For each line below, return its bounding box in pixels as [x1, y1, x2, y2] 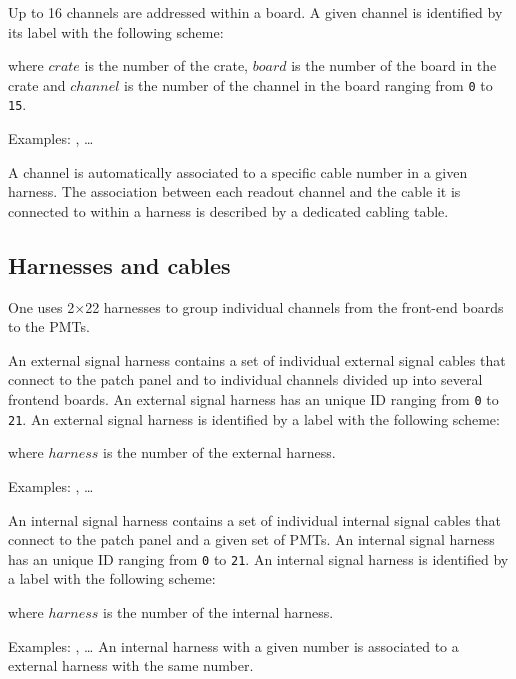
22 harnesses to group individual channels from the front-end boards [85, 296, 504, 317]
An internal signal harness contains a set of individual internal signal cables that [8, 509, 502, 530]
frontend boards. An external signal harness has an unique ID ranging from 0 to [8, 389, 499, 410]
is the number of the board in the [291, 55, 497, 76]
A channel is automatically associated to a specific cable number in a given [8, 161, 468, 182]
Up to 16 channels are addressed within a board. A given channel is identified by [8, 2, 503, 22]
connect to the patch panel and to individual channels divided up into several [8, 369, 483, 390]
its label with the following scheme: [8, 21, 224, 42]
